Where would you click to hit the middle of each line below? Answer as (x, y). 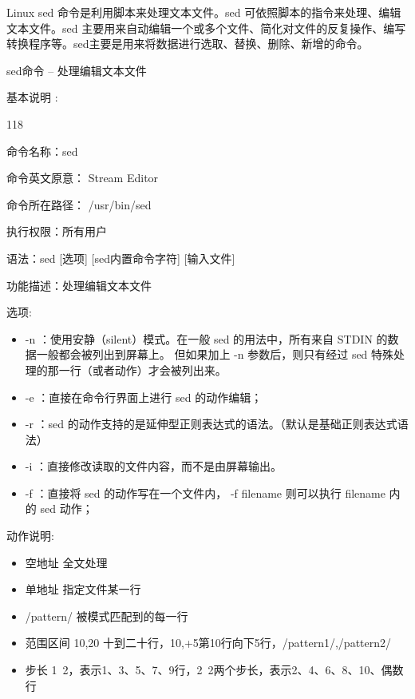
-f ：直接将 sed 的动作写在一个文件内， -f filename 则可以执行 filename (205, 492)
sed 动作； (67, 508)
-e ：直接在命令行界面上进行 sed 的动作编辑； (144, 397)
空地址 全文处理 (66, 562)
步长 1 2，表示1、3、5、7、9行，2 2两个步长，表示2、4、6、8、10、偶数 (214, 670)
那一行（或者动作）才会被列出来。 (137, 369)
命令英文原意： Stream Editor (83, 178)
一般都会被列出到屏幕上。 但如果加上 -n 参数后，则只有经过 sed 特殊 (215, 354)
